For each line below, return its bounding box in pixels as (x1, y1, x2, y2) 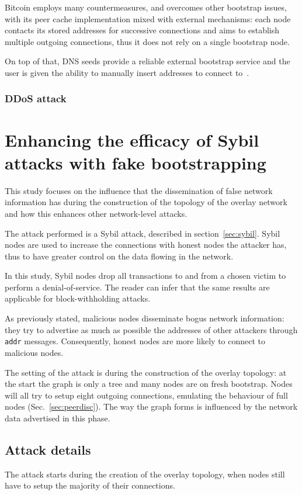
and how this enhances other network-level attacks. (5, 207, 188, 219)
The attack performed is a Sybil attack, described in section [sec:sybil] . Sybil (5, 227, 280, 239)
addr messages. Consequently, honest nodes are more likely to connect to (5, 335, 266, 347)
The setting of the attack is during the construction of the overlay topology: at (5, 366, 287, 378)
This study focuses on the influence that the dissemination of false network (5, 184, 273, 196)
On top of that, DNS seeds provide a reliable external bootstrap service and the (5, 55, 290, 67)
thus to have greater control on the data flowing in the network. (5, 250, 234, 262)
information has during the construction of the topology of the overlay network (5, 196, 287, 208)
